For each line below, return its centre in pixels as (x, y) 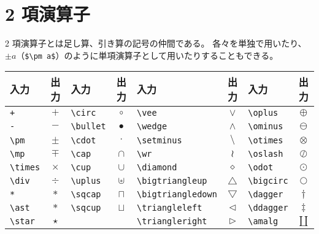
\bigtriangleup (172, 181)
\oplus (263, 113)
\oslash (266, 154)
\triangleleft (169, 208)
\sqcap (86, 194)
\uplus (86, 181)
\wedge (152, 126)
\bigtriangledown (177, 194)
